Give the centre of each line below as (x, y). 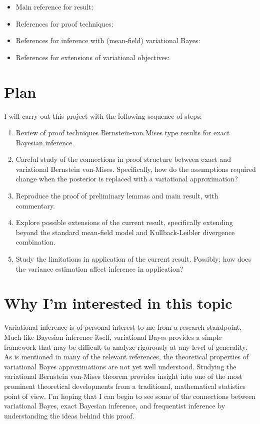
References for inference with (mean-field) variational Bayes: (108, 40)
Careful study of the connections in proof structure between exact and (123, 159)
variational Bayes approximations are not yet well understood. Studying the (120, 366)
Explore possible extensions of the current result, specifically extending (124, 222)
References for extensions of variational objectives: (93, 57)
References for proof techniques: (64, 23)
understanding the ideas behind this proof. (69, 415)
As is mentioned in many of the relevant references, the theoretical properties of (126, 357)
